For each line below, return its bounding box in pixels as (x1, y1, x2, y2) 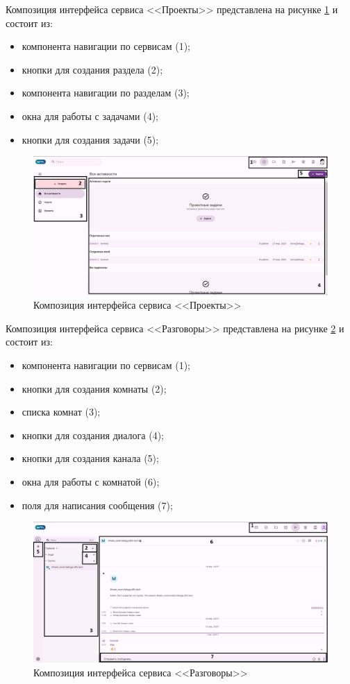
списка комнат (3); (22, 404, 101, 419)
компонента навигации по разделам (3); (22, 85, 190, 100)
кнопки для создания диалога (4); (22, 427, 165, 442)
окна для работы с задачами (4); (22, 108, 158, 123)
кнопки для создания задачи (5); (22, 132, 159, 146)
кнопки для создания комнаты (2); (22, 381, 167, 395)
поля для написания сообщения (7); (22, 497, 173, 512)
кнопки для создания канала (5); (22, 451, 159, 465)
